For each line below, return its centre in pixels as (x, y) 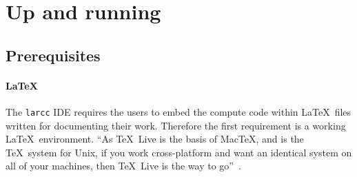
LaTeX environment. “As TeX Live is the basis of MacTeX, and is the (155, 139)
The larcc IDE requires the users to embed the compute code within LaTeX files (178, 111)
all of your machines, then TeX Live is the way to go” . (123, 166)
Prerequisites (53, 55)
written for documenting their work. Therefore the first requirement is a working (176, 125)
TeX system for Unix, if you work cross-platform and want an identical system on (179, 152)
